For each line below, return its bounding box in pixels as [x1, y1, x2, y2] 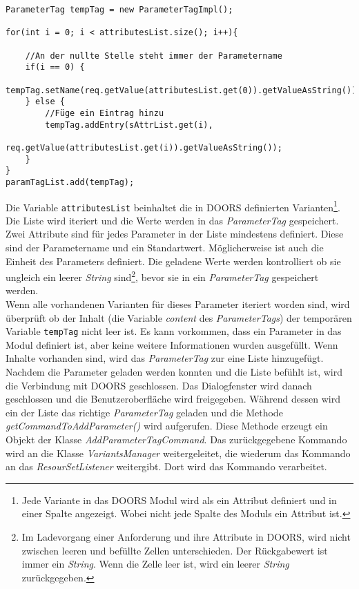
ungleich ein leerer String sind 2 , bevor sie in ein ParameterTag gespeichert [6, 268, 319, 284]
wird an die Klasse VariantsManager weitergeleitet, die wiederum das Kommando [6, 445, 351, 460]
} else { [25, 97, 65, 107]
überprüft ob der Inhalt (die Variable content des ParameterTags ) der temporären [6, 310, 352, 325]
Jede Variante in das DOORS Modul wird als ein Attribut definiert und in [21, 492, 337, 507]
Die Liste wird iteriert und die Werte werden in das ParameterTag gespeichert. [6, 213, 339, 227]
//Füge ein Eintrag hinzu [45, 108, 164, 118]
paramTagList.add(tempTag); [6, 177, 135, 187]
